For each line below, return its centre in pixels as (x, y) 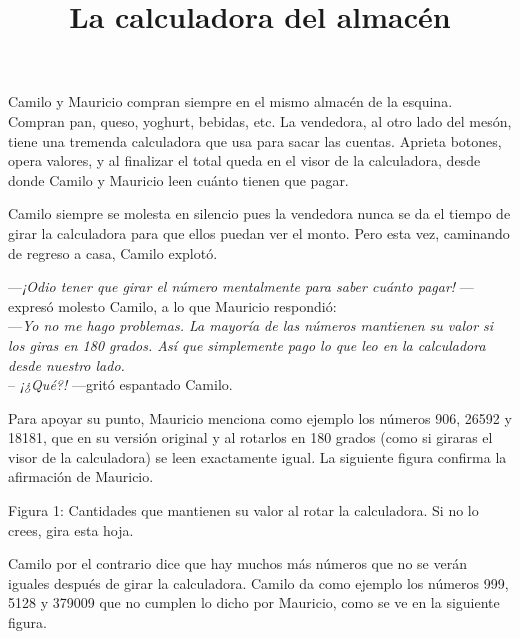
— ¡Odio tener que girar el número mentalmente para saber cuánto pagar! (232, 286)
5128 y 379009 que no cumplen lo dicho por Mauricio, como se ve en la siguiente (254, 602)
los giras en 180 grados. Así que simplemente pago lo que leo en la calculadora (247, 344)
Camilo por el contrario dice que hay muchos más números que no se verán (237, 563)
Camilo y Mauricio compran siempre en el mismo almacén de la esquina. (230, 101)
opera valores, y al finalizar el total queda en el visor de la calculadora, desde (244, 160)
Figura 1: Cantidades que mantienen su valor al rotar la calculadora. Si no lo (243, 510)
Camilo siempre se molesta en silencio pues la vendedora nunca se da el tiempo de (259, 213)
